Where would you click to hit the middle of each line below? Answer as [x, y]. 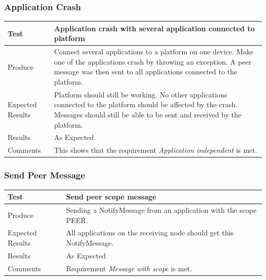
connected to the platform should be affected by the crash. [146, 104]
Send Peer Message [45, 175]
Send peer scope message [111, 197]
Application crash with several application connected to [154, 28]
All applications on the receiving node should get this [150, 233]
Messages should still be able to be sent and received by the [148, 114]
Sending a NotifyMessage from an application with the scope [161, 209]
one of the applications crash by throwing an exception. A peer [153, 61]
